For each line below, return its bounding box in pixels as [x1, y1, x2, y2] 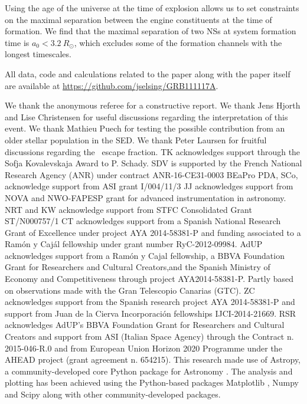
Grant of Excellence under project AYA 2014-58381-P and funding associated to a [5, 226, 301, 238]
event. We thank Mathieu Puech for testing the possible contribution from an [5, 122, 285, 134]
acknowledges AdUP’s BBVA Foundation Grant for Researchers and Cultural [5, 318, 285, 331]
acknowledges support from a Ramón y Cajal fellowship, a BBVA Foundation [5, 249, 285, 261]
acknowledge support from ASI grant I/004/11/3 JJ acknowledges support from [5, 180, 293, 192]
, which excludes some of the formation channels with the [74, 36, 282, 48]
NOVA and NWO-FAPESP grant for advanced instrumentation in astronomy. [5, 191, 286, 203]
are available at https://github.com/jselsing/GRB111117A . [5, 79, 218, 91]
